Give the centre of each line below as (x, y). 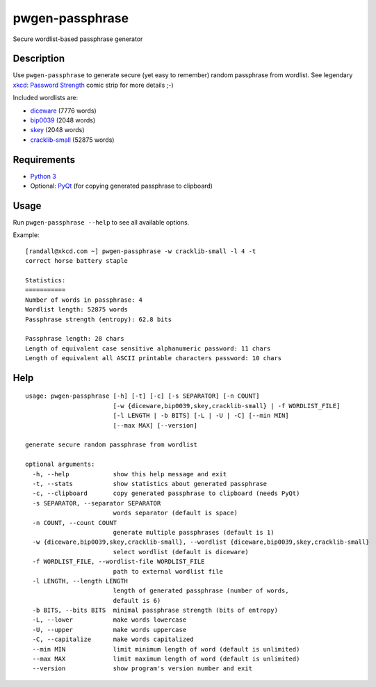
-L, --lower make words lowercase (109, 620)
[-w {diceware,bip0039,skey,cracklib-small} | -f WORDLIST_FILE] (227, 406)
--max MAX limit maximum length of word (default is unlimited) (166, 659)
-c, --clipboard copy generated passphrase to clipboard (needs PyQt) (166, 493)
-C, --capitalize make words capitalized (113, 639)
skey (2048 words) (57, 130)
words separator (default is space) (175, 513)
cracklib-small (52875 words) (72, 140)
